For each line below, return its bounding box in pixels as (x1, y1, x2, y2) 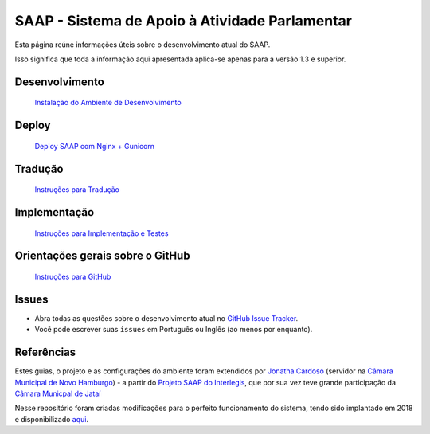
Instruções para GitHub (34, 272, 111, 281)
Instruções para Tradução (34, 185, 119, 194)
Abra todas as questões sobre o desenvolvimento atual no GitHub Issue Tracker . (34, 313, 299, 323)
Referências (14, 346, 76, 359)
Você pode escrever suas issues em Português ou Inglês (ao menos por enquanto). (34, 325, 313, 334)
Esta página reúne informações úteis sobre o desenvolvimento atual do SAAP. (14, 40, 271, 49)
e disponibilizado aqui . (14, 414, 89, 424)
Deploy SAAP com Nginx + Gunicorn (34, 141, 155, 151)
